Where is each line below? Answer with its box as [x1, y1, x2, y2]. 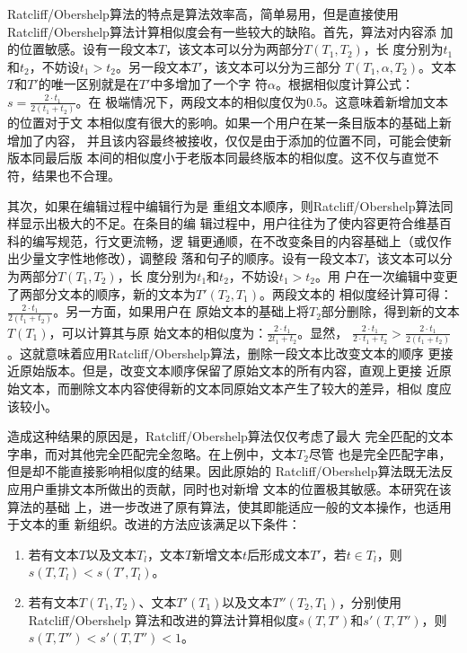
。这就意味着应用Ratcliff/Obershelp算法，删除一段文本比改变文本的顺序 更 [7, 343, 441, 362]
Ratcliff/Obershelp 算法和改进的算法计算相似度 [28, 610, 299, 629]
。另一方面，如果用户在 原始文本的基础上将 [53, 302, 309, 321]
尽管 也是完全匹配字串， [308, 444, 452, 463]
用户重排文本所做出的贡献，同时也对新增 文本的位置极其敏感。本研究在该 [19, 480, 452, 498]
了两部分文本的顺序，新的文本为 [7, 284, 196, 303]
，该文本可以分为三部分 [202, 57, 341, 75]
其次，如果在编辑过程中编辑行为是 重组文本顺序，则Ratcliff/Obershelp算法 [7, 196, 441, 215]
